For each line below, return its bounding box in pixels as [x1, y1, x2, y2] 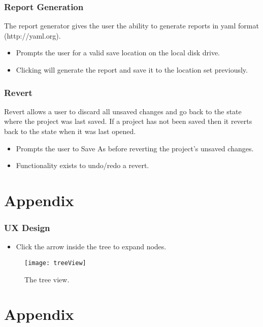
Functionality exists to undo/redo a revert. [16, 160, 149, 171]
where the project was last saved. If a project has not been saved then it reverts [4, 116, 252, 126]
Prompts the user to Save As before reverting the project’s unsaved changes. [16, 143, 254, 153]
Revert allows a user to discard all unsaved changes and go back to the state [4, 106, 242, 116]
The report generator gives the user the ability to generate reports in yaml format [4, 20, 259, 31]
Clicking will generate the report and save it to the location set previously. [16, 64, 248, 75]
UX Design [4, 221, 50, 234]
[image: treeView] [24, 259, 86, 267]
